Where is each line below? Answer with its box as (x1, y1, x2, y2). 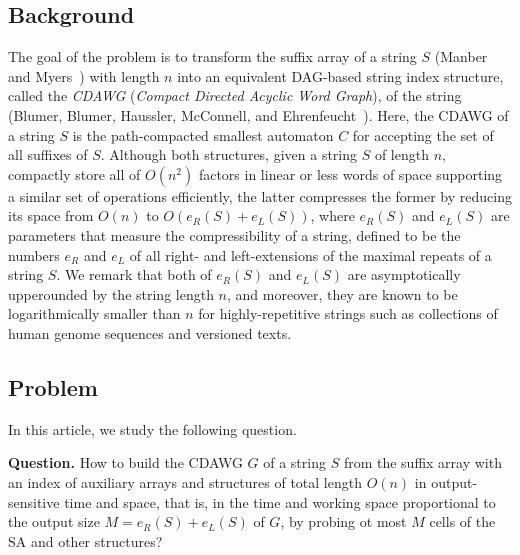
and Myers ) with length (8, 65, 160, 86)
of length (374, 144, 429, 165)
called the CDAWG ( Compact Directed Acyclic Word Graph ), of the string (8, 85, 462, 106)
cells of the (429, 511, 496, 532)
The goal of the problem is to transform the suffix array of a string (8, 46, 417, 67)
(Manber (434, 46, 488, 67)
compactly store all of (8, 163, 141, 184)
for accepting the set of (352, 124, 494, 145)
